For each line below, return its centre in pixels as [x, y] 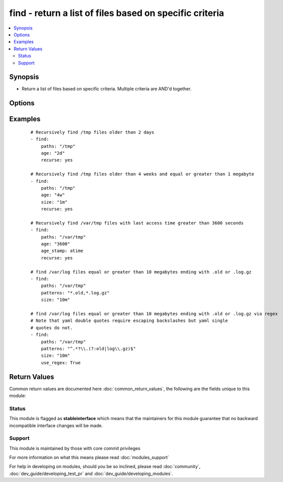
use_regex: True [61, 362]
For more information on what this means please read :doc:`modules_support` [89, 458]
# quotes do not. [52, 328]
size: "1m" [54, 202]
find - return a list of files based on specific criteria [117, 13]
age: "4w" [53, 195]
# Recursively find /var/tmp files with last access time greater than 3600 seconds [137, 223]
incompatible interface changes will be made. [56, 425]
